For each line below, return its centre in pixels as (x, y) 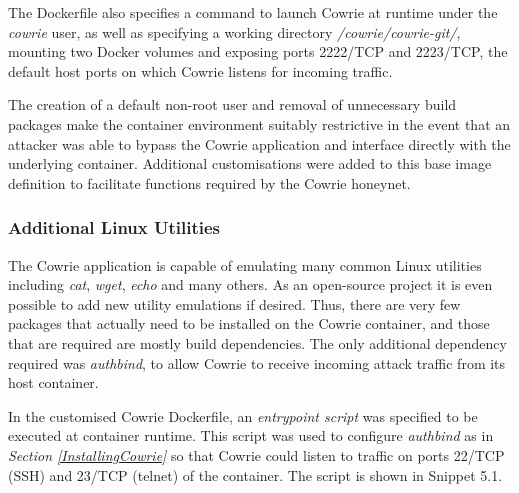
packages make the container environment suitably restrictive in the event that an (259, 123)
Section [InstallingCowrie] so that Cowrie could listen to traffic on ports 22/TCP (256, 454)
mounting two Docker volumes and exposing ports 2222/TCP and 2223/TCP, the (258, 51)
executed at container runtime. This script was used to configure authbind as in (251, 435)
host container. (53, 382)
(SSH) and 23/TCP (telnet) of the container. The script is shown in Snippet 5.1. (255, 474)
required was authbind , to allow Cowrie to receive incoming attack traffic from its (257, 362)
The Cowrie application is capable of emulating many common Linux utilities (245, 264)
